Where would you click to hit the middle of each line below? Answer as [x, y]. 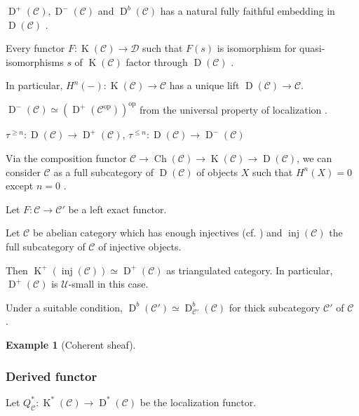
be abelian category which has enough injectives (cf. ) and [157, 233]
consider [23, 172]
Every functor [35, 48]
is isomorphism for [257, 48]
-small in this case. [108, 284]
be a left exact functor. [117, 209]
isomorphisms [35, 61]
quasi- [312, 48]
